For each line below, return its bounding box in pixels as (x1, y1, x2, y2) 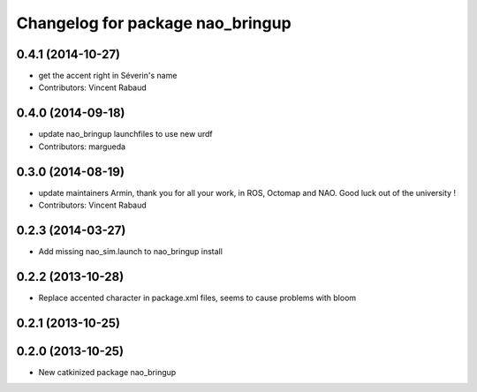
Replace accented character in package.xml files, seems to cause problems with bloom (38, 292, 357, 303)
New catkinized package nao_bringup (38, 366, 177, 377)
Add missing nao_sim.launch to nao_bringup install (38, 245, 223, 256)
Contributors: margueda (38, 141, 126, 152)
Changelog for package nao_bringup (16, 13, 291, 33)
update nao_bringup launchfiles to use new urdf (38, 129, 213, 139)
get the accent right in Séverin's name (38, 71, 178, 81)
